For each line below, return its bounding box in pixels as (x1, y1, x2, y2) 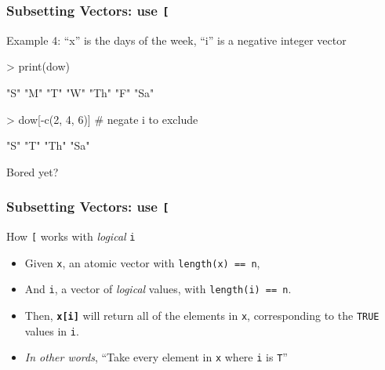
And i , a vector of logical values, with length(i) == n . (24, 281, 292, 297)
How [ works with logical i (6, 228, 136, 245)
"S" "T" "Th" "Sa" (6, 137, 90, 154)
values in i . (24, 322, 79, 339)
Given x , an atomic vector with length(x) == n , (24, 254, 260, 270)
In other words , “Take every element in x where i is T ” (24, 349, 288, 365)
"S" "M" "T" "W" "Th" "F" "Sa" (6, 84, 154, 100)
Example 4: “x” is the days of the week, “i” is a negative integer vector (6, 31, 347, 48)
